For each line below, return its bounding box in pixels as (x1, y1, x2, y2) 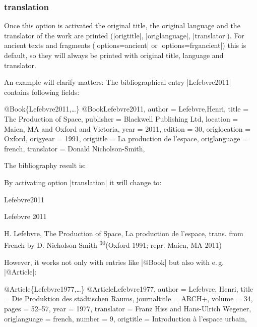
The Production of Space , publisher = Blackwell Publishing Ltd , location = (4, 113, 238, 124)
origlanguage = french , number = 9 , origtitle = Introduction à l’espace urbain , (4, 313, 247, 323)
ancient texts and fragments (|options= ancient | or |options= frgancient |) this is (4, 40, 246, 50)
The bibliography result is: (4, 160, 86, 171)
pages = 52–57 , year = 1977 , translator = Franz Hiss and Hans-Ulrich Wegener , (4, 303, 251, 313)
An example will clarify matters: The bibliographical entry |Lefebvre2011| (4, 77, 231, 87)
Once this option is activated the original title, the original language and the (4, 20, 240, 31)
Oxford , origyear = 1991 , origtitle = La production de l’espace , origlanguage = (4, 133, 248, 144)
